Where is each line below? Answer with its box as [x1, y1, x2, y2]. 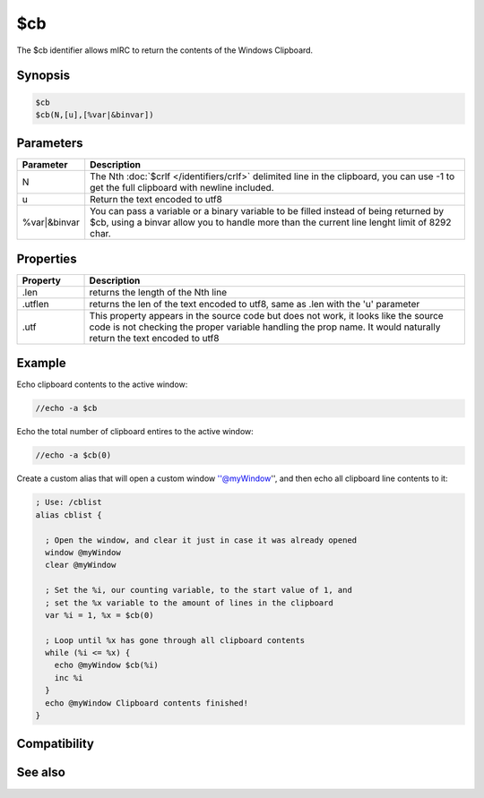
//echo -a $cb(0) [35, 450, 112, 460]
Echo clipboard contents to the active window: [16, 379, 188, 390]
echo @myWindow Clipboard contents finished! [45, 698, 248, 708]
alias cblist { [35, 510, 102, 519]
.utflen [22, 297, 49, 310]
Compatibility [16, 736, 94, 751]
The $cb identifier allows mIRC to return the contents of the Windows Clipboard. [16, 45, 314, 56]
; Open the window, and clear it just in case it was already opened [45, 535, 358, 545]
